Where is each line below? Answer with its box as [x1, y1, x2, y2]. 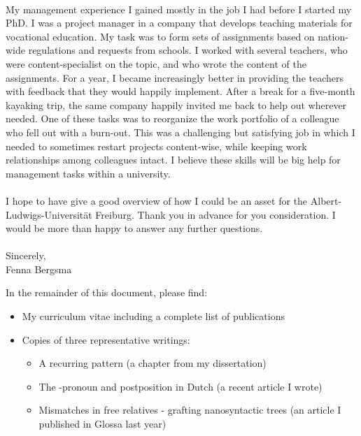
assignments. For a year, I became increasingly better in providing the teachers [6, 70, 344, 85]
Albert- [310, 193, 342, 208]
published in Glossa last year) [38, 416, 167, 431]
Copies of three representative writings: [22, 332, 190, 347]
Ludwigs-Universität [6, 207, 92, 221]
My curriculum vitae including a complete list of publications [22, 309, 285, 324]
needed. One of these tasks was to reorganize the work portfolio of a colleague [6, 111, 339, 126]
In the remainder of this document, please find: [6, 285, 208, 300]
